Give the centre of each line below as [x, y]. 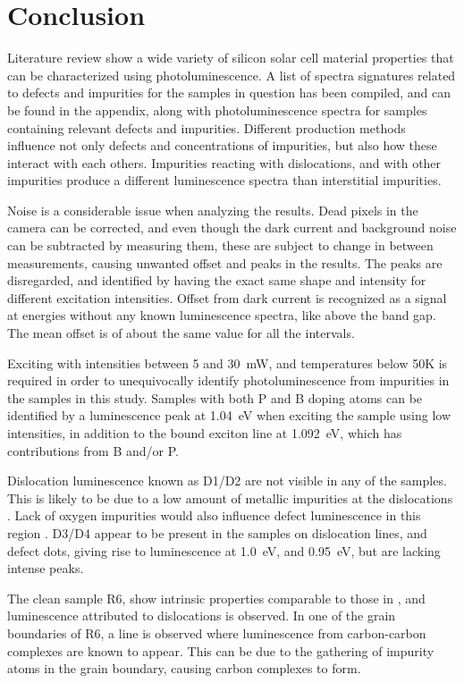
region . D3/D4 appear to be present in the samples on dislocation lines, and [217, 532]
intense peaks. [46, 568]
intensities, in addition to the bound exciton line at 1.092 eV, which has [205, 433]
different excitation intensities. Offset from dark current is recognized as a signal [227, 297]
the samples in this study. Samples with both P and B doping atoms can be [215, 397]
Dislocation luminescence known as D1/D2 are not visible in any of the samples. [227, 481]
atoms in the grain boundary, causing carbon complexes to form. [184, 668]
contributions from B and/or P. [93, 450]
